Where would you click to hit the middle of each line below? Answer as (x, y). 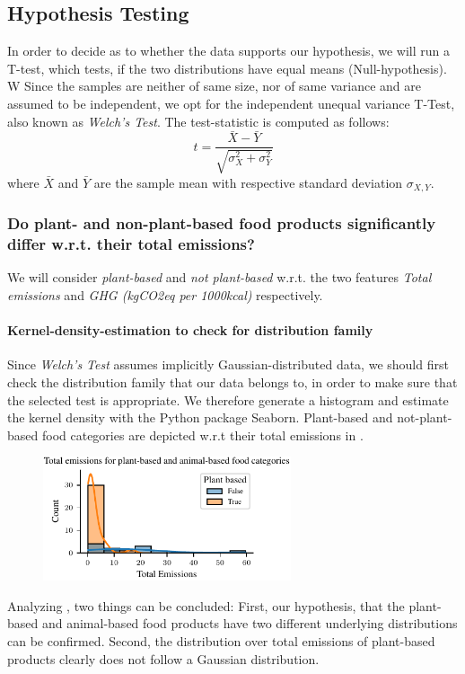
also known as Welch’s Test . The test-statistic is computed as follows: (198, 121)
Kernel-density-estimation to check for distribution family (190, 330)
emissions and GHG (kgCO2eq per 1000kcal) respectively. (165, 295)
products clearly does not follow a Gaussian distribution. (163, 658)
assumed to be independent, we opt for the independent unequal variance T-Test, (231, 103)
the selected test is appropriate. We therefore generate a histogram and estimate (228, 399)
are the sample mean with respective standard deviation (248, 182)
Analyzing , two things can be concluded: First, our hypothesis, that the (206, 605)
